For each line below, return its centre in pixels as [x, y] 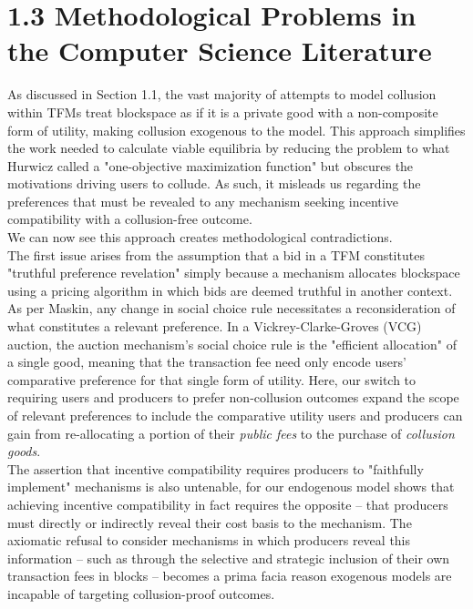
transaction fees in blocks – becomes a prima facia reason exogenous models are [230, 576]
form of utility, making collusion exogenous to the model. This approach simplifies [236, 130]
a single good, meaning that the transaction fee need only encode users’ [207, 362]
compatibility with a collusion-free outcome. [130, 219]
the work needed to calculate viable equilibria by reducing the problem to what [229, 148]
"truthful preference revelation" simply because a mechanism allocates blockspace [234, 273]
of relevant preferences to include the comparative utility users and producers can [235, 415]
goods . [24, 451]
